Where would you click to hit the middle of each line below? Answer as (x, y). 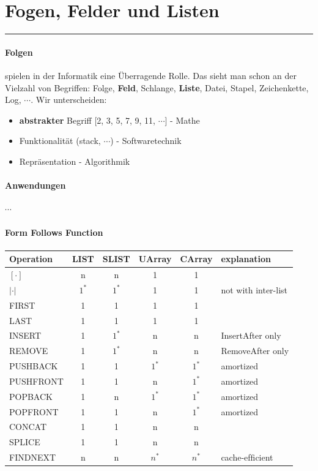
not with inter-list (254, 289)
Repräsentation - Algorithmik (75, 161)
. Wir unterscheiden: (69, 100)
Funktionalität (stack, (60, 141)
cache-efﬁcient (247, 457)
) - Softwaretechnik (146, 141)
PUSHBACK (34, 366)
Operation (31, 259)
